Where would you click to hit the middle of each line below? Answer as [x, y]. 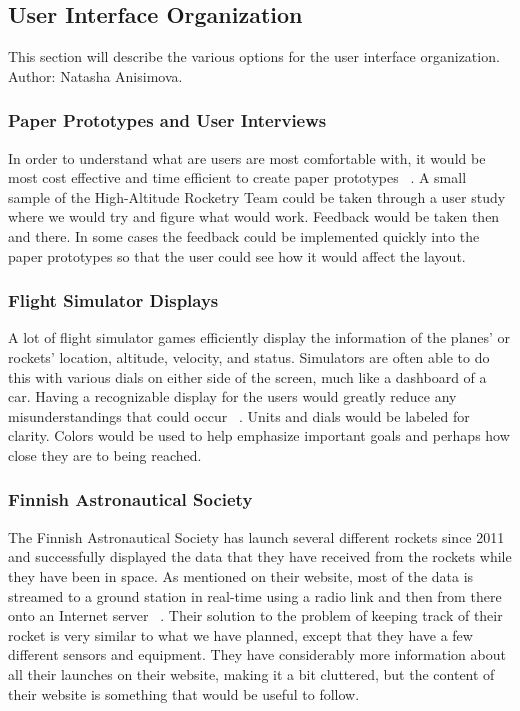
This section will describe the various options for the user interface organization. [254, 56]
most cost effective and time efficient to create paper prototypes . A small [237, 177]
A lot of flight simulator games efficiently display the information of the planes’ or [259, 337]
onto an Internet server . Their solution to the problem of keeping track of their [255, 615]
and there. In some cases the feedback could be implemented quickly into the [244, 235]
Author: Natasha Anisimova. [95, 75]
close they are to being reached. [105, 454]
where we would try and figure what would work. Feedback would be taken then [254, 216]
